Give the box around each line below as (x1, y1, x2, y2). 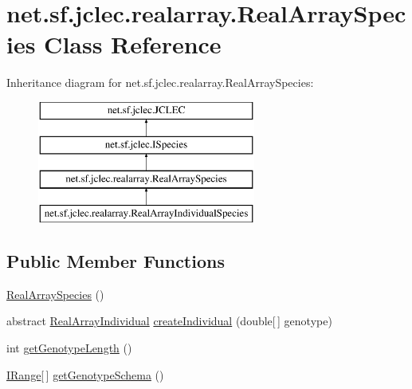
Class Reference (44, 28, 222, 61)
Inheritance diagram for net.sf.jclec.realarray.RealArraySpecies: (6, 74, 314, 91)
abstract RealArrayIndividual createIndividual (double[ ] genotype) (6, 312, 332, 329)
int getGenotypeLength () (6, 340, 132, 356)
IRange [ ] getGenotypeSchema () (6, 366, 164, 383)
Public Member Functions (6, 249, 225, 273)
